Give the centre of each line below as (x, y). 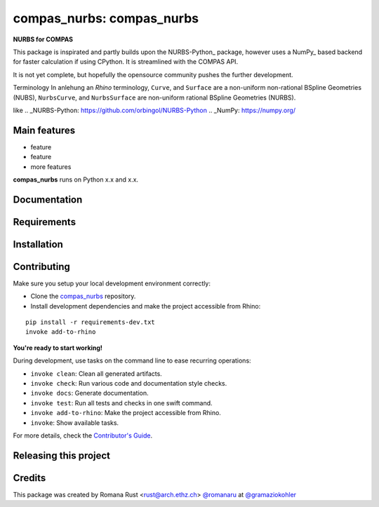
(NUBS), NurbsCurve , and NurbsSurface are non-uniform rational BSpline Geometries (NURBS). (154, 97)
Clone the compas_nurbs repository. (83, 296)
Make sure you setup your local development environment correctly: (112, 283)
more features (51, 167)
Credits (29, 478)
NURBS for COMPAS (43, 39)
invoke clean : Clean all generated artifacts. (97, 373)
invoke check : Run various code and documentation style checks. (129, 384)
